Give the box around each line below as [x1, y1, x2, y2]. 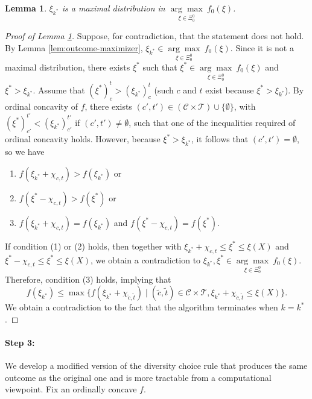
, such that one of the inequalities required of [129, 116, 296, 128]
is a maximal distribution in [62, 2, 165, 14]
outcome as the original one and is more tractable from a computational [5, 371, 272, 383]
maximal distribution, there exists [5, 60, 130, 73]
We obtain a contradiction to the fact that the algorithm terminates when [5, 301, 278, 313]
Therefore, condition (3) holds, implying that [5, 272, 171, 285]
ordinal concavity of [5, 100, 78, 113]
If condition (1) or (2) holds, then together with [5, 239, 182, 252]
